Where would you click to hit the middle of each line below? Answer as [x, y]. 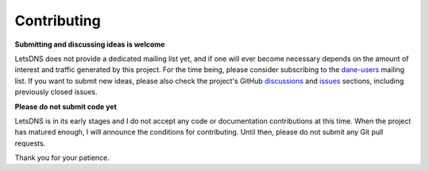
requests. [30, 143]
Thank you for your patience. [62, 158]
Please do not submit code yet [66, 106]
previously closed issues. [56, 92]
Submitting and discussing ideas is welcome [90, 44]
